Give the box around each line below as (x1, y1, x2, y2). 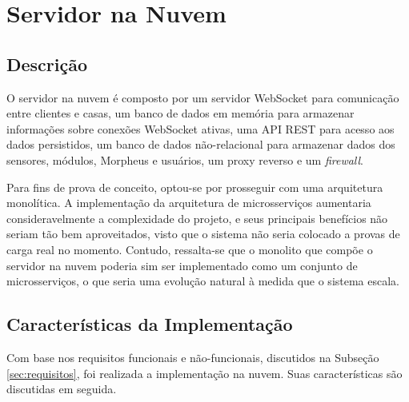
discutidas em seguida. (6, 380, 117, 397)
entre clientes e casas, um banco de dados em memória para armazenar (6, 105, 355, 121)
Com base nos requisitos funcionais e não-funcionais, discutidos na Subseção (6, 348, 379, 365)
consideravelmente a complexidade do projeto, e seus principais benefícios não (6, 209, 388, 226)
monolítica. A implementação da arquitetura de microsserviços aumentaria (6, 194, 371, 211)
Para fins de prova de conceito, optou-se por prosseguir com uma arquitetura (6, 178, 383, 195)
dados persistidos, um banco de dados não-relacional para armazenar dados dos (6, 136, 395, 153)
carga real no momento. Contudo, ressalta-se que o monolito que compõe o (6, 241, 373, 257)
